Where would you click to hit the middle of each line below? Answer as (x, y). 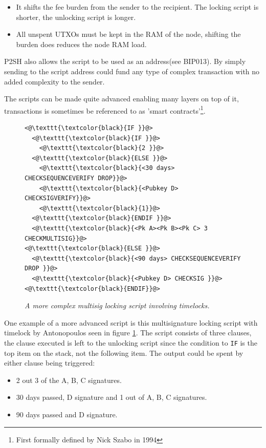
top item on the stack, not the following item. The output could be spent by (124, 353)
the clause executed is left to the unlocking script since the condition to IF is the (131, 342)
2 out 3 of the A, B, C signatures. (69, 380)
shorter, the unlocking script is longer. (76, 17)
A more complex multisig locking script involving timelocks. (117, 305)
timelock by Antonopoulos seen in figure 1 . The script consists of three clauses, (128, 333)
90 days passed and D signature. (67, 414)
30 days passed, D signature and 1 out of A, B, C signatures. (112, 397)
